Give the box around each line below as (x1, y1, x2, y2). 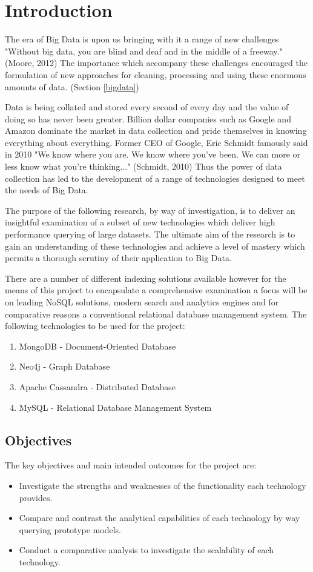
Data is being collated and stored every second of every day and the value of (5, 101, 289, 113)
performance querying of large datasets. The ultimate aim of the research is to (5, 228, 295, 241)
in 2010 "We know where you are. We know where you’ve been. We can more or (5, 148, 300, 161)
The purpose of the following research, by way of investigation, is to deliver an (5, 204, 295, 216)
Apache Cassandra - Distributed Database (19, 380, 176, 393)
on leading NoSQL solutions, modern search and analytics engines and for (5, 296, 279, 308)
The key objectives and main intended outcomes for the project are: (5, 459, 257, 471)
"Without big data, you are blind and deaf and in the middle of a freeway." (5, 44, 283, 57)
